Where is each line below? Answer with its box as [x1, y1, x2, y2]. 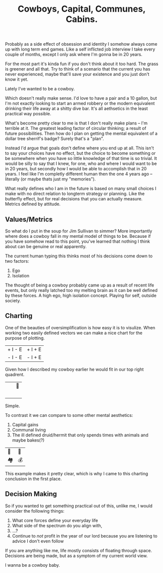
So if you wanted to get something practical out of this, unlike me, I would [5, 502, 153, 509]
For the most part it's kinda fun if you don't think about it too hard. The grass [5, 61, 159, 67]
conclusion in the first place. [5, 476, 62, 482]
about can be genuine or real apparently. [5, 244, 87, 249]
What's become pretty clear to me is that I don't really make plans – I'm [5, 120, 148, 126]
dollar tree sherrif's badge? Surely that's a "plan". [5, 136, 104, 142]
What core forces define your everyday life [12, 517, 98, 523]
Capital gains [12, 422, 39, 428]
